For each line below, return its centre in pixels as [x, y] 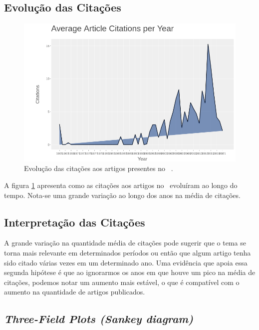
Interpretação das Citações [75, 222]
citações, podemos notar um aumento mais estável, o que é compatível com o [122, 282]
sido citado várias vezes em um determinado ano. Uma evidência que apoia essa [126, 262]
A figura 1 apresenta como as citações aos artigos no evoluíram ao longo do [121, 185]
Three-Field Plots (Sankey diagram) [99, 319]
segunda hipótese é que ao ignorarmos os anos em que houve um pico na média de [130, 272]
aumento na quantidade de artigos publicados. [75, 292]
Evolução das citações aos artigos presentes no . [99, 168]
